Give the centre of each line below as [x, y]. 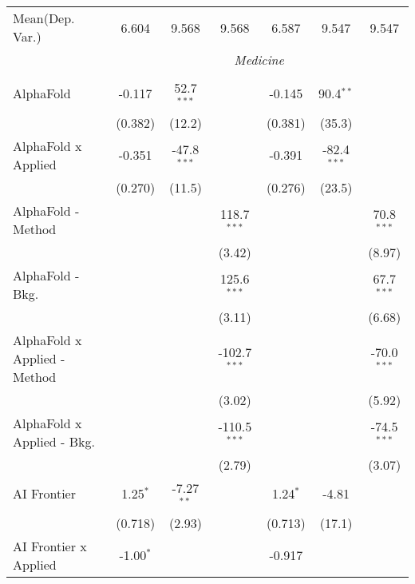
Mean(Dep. [44, 18]
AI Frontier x [50, 546]
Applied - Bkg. [54, 441]
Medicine [259, 60]
